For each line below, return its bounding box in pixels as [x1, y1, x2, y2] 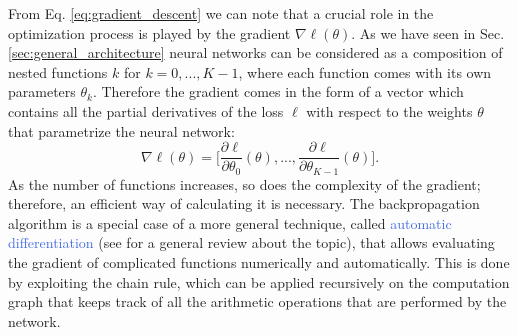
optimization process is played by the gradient [8, 22, 291, 43]
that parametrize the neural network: [8, 120, 235, 141]
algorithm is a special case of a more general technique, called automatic [8, 212, 452, 233]
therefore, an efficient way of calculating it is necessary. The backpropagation [8, 193, 480, 214]
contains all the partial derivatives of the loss [8, 100, 284, 121]
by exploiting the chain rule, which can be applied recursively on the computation [8, 271, 510, 292]
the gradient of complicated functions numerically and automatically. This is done [8, 252, 510, 273]
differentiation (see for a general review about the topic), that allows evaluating [8, 232, 495, 253]
